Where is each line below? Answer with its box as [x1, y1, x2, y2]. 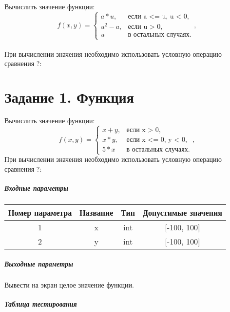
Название [79, 207, 114, 219]
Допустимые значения [143, 207, 222, 219]
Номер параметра [8, 207, 72, 219]
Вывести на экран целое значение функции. [4, 279, 134, 290]
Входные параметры [4, 183, 69, 193]
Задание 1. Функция [4, 87, 134, 107]
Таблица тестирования [4, 298, 77, 309]
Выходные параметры [4, 258, 73, 268]
